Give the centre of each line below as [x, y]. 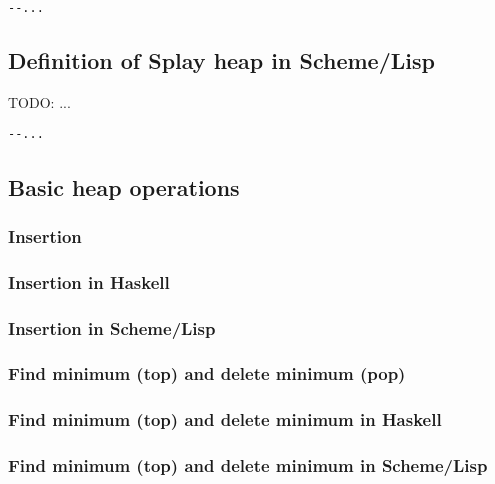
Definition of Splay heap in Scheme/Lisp [221, 60]
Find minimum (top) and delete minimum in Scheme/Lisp [248, 465]
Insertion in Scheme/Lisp [112, 327]
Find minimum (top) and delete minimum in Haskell [225, 419]
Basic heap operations [124, 186]
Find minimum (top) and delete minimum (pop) [207, 373]
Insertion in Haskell [89, 281]
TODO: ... [39, 101]
